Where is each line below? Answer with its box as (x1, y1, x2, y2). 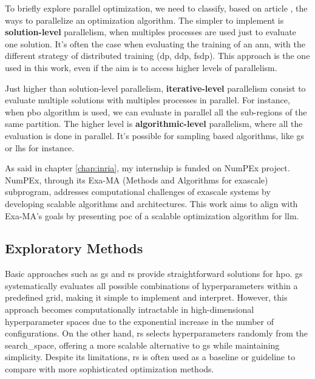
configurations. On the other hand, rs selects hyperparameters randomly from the (5, 327, 308, 340)
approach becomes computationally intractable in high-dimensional (5, 303, 254, 316)
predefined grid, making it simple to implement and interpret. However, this (5, 291, 288, 304)
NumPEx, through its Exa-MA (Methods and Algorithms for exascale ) (5, 173, 268, 186)
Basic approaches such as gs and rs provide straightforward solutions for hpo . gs (5, 267, 303, 280)
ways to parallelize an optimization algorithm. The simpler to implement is (5, 13, 284, 26)
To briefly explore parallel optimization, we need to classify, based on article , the (5, 2, 308, 14)
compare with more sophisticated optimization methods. (5, 363, 214, 375)
